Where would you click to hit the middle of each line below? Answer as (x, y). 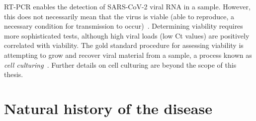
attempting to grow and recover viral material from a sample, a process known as (128, 55)
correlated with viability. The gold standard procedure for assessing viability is (124, 45)
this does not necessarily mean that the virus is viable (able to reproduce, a (119, 16)
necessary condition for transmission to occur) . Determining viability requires (124, 26)
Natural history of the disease (108, 108)
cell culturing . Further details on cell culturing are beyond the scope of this (120, 64)
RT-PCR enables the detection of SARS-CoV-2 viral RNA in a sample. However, (127, 6)
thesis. (14, 74)
